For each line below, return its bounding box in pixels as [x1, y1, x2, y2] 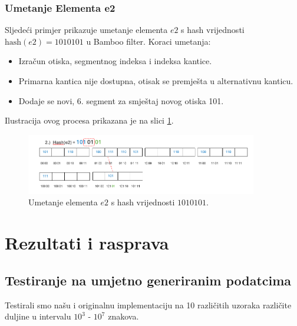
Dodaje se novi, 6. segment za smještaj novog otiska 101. [18, 94, 224, 107]
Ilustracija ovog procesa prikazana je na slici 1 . [5, 114, 174, 127]
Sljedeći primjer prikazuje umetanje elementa [5, 24, 168, 36]
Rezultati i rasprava [5, 231, 169, 255]
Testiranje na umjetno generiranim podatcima [5, 271, 292, 289]
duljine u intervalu [5, 310, 71, 322]
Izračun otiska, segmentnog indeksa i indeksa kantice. [18, 55, 212, 67]
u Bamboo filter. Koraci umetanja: [86, 35, 211, 47]
